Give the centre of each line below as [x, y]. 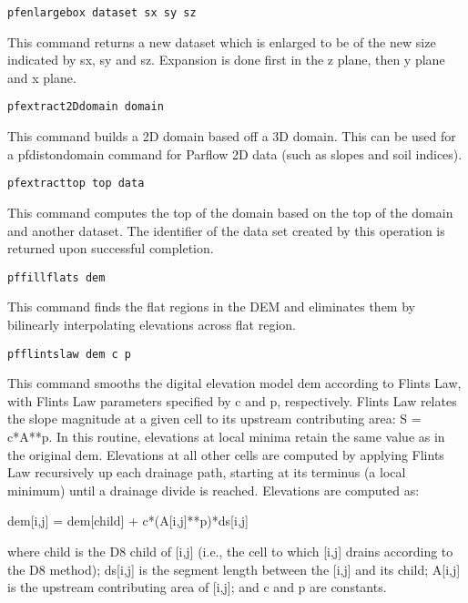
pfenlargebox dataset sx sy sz [102, 13]
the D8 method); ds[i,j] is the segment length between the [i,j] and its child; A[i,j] [234, 569]
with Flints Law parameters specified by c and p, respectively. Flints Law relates [232, 400]
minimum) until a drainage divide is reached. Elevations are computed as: [214, 490]
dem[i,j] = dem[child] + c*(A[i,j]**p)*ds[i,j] [128, 521]
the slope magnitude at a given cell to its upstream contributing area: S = [214, 419]
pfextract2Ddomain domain [86, 107]
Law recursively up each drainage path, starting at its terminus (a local [207, 472]
